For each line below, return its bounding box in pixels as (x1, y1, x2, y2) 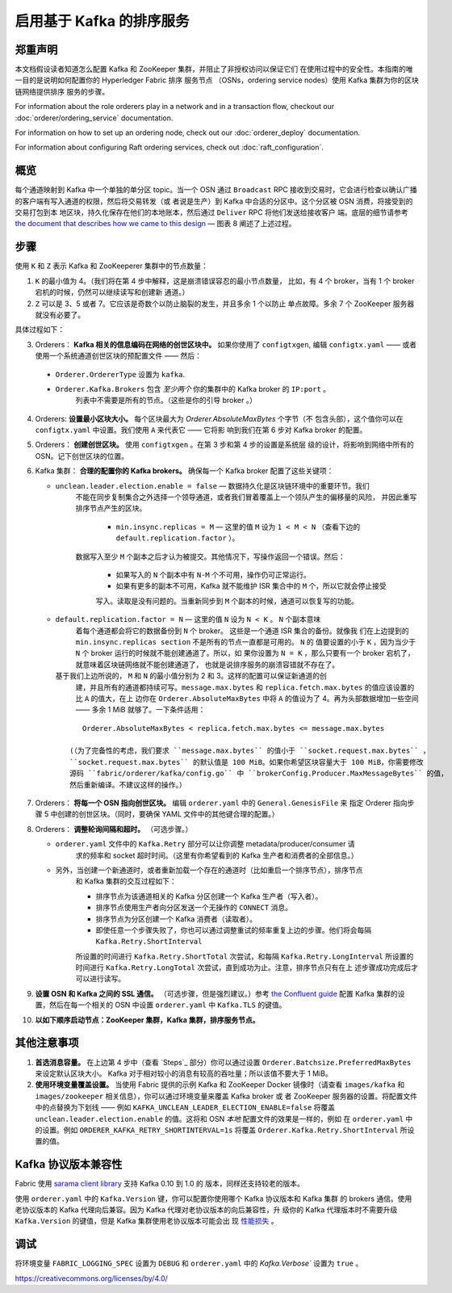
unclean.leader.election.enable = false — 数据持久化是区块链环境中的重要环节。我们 (55, 481, 370, 490)
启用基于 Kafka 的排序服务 (15, 12, 190, 30)
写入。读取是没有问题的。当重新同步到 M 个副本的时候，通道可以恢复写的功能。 (95, 596, 359, 606)
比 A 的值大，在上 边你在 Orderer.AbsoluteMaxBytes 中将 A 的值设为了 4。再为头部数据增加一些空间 (75, 693, 419, 703)
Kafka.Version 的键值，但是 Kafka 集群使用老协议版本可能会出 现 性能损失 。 (15, 1216, 278, 1226)
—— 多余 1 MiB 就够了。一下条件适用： (75, 705, 206, 715)
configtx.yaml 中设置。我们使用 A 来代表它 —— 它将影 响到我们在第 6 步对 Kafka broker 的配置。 (35, 425, 367, 435)
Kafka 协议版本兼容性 (15, 1157, 123, 1171)
